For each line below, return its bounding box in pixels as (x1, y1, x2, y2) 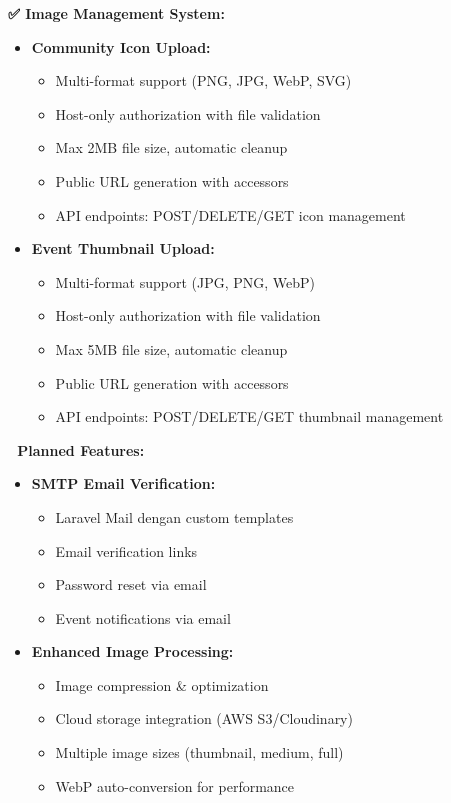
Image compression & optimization (55, 674, 269, 695)
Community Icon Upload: (31, 36, 211, 57)
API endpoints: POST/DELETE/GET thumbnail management (55, 406, 444, 427)
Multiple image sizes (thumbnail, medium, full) (55, 742, 344, 763)
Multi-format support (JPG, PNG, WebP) (55, 271, 316, 292)
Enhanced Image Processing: (31, 641, 234, 662)
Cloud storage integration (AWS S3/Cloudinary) (55, 708, 353, 729)
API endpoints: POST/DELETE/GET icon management (55, 204, 406, 225)
